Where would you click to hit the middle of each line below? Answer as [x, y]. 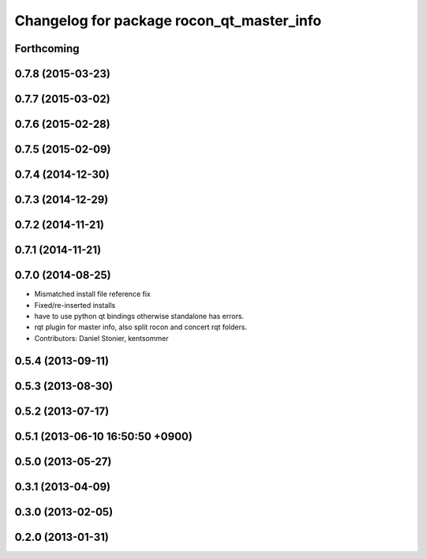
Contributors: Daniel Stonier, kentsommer [101, 338]
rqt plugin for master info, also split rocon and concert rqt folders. [141, 327]
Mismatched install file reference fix [93, 294]
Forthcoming [47, 49]
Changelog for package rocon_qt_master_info [168, 21]
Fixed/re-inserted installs [75, 305]
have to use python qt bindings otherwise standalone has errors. [139, 316]
